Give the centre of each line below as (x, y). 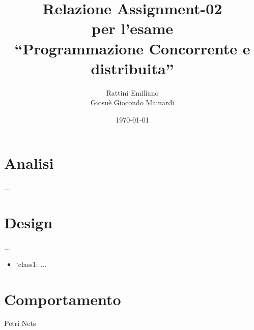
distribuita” (132, 68)
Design (29, 222)
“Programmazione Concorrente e (132, 48)
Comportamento (63, 299)
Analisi (29, 163)
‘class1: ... (31, 264)
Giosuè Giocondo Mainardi (132, 102)
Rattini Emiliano (132, 92)
